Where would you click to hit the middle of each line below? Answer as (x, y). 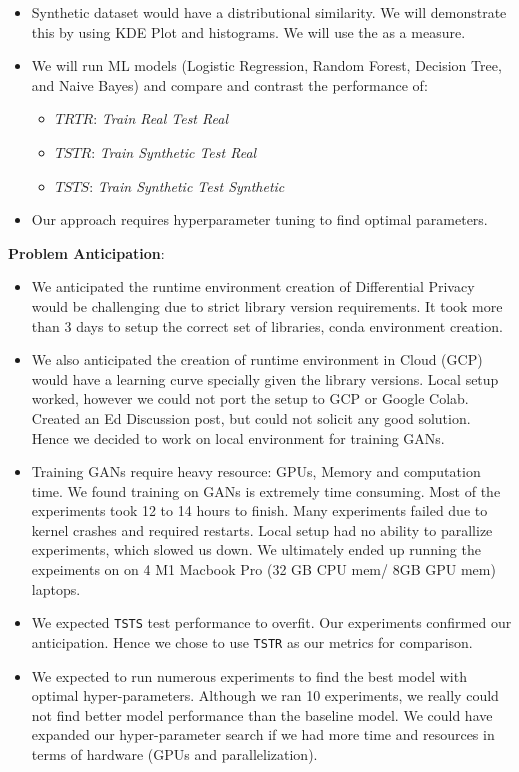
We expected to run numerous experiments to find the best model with (249, 675)
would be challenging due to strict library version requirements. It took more (267, 305)
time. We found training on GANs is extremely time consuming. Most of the (266, 490)
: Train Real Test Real (160, 118)
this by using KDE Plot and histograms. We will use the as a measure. (248, 31)
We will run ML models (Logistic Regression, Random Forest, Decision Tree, (266, 65)
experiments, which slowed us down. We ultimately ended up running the (256, 549)
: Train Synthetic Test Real (174, 151)
